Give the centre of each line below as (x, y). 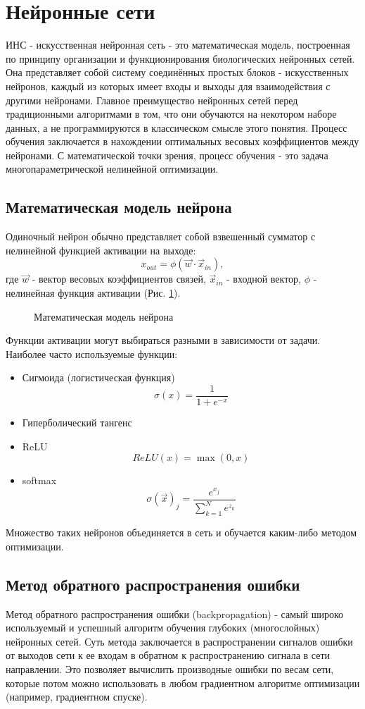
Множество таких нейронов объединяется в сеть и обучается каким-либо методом (181, 532)
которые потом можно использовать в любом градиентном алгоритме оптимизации (183, 683)
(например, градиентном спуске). (77, 697)
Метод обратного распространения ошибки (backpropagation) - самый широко (174, 614)
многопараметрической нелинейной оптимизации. (112, 169)
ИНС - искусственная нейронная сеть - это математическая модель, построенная (178, 45)
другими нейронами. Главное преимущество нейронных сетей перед (152, 100)
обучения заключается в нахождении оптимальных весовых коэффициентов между (182, 141)
